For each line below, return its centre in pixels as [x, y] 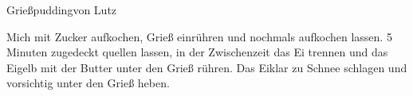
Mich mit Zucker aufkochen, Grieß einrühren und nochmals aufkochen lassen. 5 [199, 36]
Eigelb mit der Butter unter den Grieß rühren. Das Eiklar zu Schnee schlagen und [207, 67]
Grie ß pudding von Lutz [62, 10]
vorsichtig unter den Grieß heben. [88, 83]
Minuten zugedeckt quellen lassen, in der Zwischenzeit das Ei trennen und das [197, 52]
